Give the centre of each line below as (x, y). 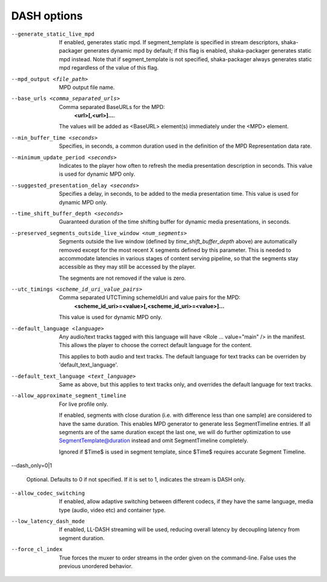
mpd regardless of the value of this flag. (109, 68)
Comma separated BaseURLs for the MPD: (112, 107)
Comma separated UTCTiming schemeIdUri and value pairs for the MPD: (150, 297)
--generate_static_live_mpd (53, 34)
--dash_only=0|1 (32, 466)
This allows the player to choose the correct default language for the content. (156, 345)
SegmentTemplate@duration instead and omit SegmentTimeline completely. (154, 441)
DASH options (47, 16)
